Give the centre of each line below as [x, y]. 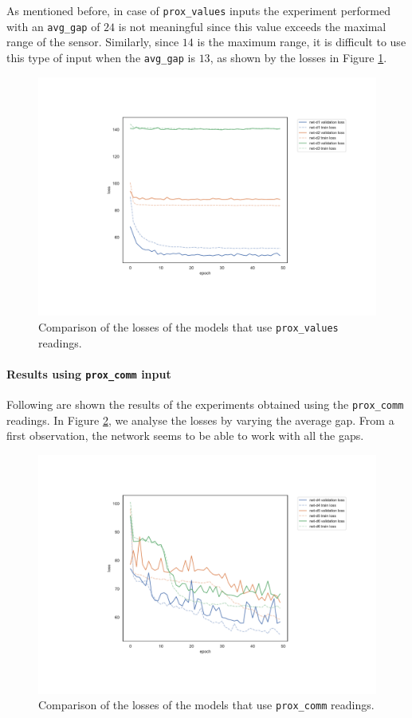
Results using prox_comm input [89, 373]
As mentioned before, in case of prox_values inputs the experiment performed [199, 10]
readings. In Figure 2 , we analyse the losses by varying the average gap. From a [200, 420]
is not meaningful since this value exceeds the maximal [252, 26]
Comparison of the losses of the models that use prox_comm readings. [206, 705]
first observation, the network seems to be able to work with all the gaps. [185, 436]
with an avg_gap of [53, 26]
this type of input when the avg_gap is [101, 57]
